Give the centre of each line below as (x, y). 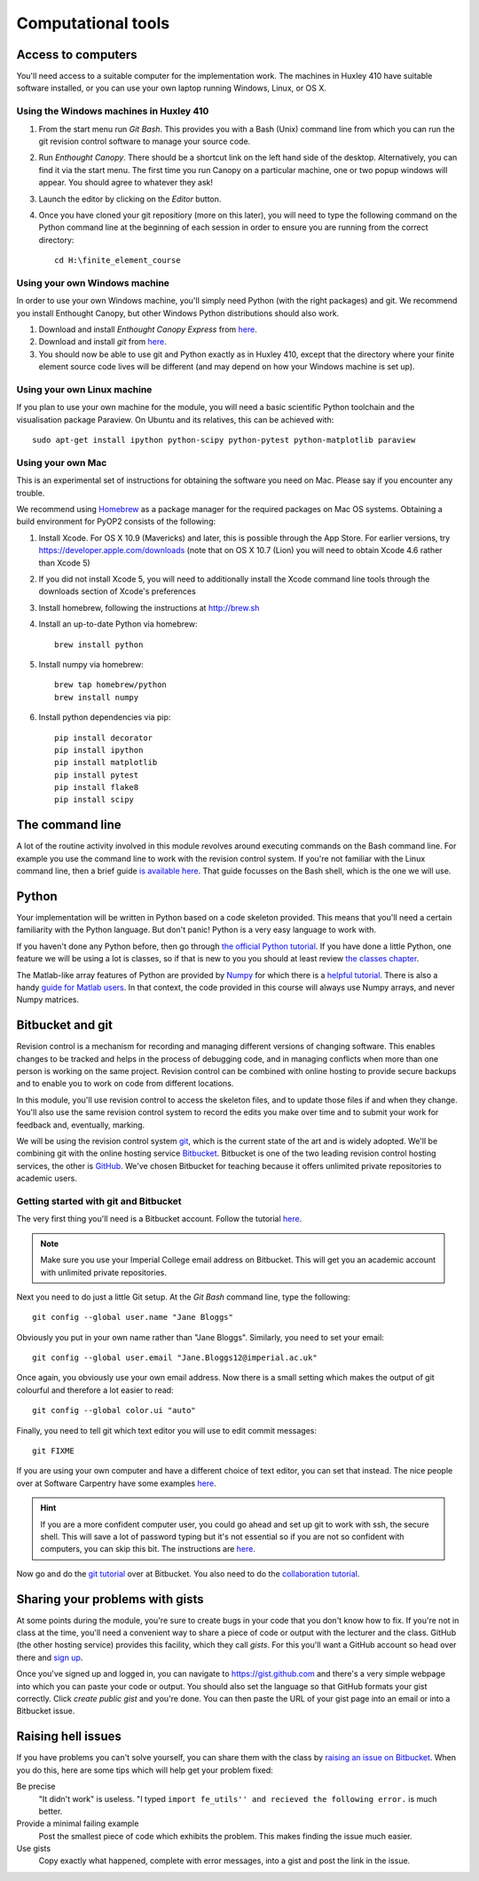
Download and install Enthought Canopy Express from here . (148, 329)
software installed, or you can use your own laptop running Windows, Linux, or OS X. (172, 88)
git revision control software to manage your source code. (145, 141)
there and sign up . (50, 1657)
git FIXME (53, 1451)
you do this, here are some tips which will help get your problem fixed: (145, 1770)
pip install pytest (97, 775)
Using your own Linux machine (84, 389)
